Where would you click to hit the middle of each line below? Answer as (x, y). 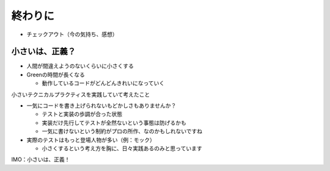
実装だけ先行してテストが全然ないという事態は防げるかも (114, 123)
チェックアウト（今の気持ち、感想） (72, 34)
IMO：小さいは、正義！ (41, 159)
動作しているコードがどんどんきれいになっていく (103, 83)
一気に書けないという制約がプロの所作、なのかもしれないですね (122, 131)
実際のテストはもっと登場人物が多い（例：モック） (91, 140)
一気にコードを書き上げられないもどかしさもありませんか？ (101, 106)
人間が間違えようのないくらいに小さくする (80, 66)
